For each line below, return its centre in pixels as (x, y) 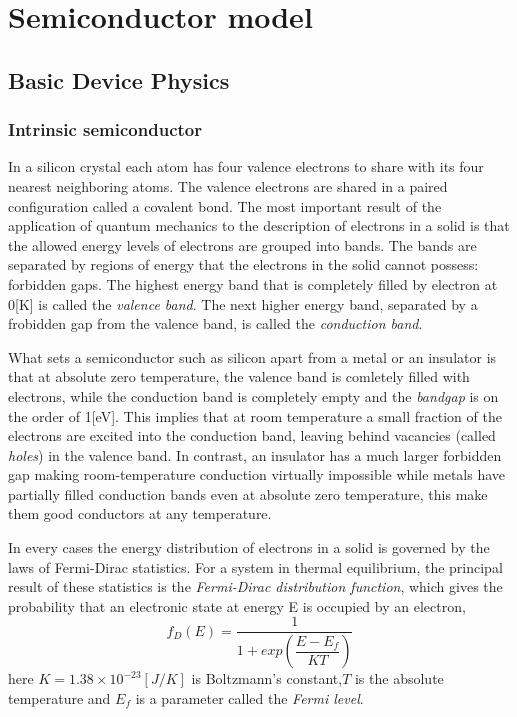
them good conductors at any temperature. (140, 513)
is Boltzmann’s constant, (267, 678)
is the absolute (399, 678)
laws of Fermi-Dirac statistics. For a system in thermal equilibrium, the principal (255, 566)
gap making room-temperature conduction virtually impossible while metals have (257, 474)
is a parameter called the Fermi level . (249, 697)
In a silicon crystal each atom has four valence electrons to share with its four (246, 166)
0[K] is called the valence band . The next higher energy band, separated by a (243, 303)
